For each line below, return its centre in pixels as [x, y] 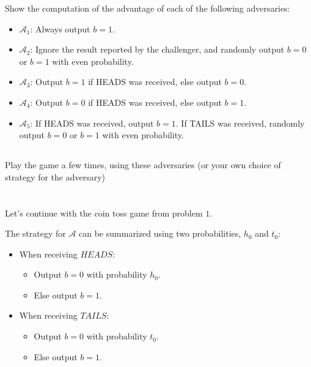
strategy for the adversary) [55, 176]
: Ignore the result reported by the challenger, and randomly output [157, 49]
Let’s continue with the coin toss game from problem [104, 213]
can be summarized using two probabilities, [160, 233]
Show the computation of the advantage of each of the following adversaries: [148, 8]
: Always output [60, 28]
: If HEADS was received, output [92, 123]
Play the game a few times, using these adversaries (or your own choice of [143, 165]
